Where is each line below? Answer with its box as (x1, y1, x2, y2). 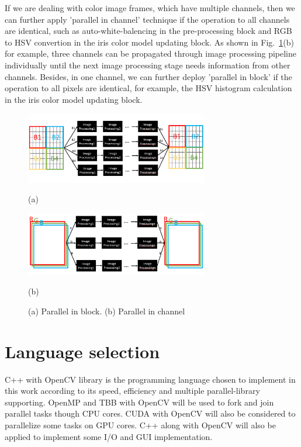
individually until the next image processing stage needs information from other (5, 58, 290, 71)
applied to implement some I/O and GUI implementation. (5, 430, 213, 442)
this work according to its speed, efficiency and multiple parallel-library (5, 384, 260, 397)
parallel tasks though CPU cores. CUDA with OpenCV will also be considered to (5, 407, 296, 420)
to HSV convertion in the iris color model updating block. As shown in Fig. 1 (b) (5, 36, 294, 48)
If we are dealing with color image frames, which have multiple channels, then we (5, 2, 295, 13)
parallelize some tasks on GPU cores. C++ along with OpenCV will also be (5, 418, 276, 431)
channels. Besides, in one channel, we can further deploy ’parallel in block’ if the (5, 70, 292, 82)
